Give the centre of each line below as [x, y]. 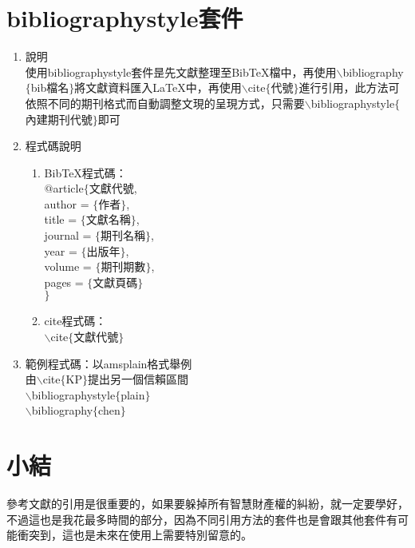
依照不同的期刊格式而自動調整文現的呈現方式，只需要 [165, 103]
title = [61, 219]
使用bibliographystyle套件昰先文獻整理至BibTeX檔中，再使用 [181, 71]
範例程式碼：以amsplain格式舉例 [109, 363]
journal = [68, 235]
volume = [68, 266]
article [68, 188]
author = [67, 203]
